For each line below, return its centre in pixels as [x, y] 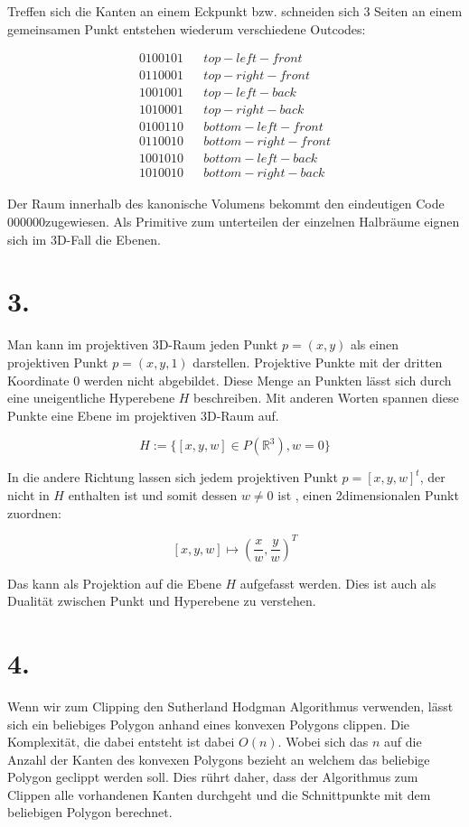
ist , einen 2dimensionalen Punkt [368, 494]
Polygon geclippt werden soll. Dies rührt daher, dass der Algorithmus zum [213, 777]
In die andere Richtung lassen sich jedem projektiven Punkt [173, 477]
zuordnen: [34, 512]
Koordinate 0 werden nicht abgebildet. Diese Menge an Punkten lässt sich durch [230, 380]
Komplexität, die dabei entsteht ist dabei [121, 742]
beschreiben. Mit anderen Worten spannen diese [326, 398]
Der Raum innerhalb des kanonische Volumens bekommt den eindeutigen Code [226, 204]
